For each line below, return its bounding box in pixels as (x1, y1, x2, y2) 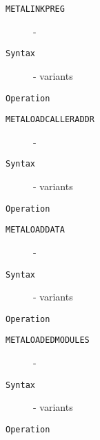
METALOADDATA (6, 225, 65, 235)
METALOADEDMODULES (6, 335, 90, 346)
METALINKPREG (6, 4, 65, 14)
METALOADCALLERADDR (6, 115, 94, 125)
